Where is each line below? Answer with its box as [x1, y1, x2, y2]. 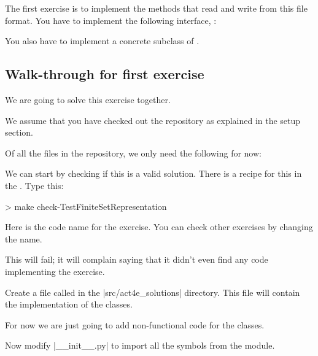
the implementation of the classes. [5, 298, 133, 311]
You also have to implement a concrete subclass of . [5, 34, 200, 47]
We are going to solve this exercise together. [5, 93, 171, 106]
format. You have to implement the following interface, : [5, 14, 217, 26]
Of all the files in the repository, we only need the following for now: [5, 146, 262, 159]
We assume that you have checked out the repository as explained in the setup [5, 114, 301, 126]
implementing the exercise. [5, 265, 105, 277]
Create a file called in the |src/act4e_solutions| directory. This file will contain [5, 285, 300, 298]
